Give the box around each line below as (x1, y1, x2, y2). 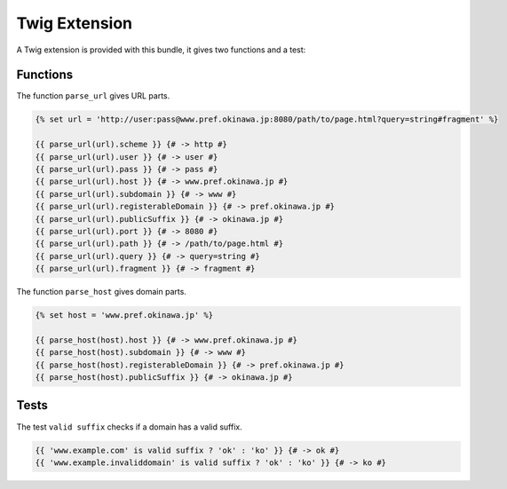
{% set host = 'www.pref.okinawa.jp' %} (35, 311, 213, 320)
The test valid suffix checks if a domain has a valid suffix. (16, 422, 243, 432)
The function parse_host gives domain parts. (16, 287, 186, 297)
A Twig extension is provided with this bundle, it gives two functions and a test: (16, 44, 306, 55)
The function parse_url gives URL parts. (16, 91, 170, 101)
